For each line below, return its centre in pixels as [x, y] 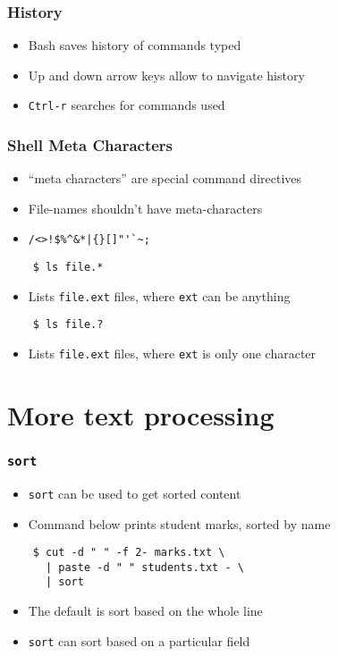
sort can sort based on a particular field [139, 640]
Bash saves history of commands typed [135, 45]
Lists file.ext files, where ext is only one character [172, 353]
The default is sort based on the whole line [145, 611]
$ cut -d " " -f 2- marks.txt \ [129, 553]
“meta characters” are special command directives [165, 178]
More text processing [141, 414]
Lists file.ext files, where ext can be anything [159, 295]
